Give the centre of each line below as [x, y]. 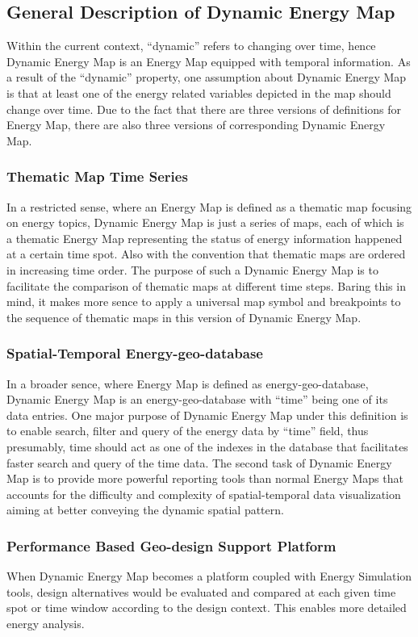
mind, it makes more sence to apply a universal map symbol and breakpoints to [204, 302]
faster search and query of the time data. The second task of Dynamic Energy [199, 462]
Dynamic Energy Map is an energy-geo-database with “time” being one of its [197, 399]
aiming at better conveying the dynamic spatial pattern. [145, 510]
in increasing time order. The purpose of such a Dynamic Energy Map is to [192, 269]
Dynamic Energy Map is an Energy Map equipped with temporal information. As [209, 61]
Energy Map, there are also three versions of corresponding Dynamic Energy [196, 125]
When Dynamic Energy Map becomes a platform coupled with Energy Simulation [209, 576]
